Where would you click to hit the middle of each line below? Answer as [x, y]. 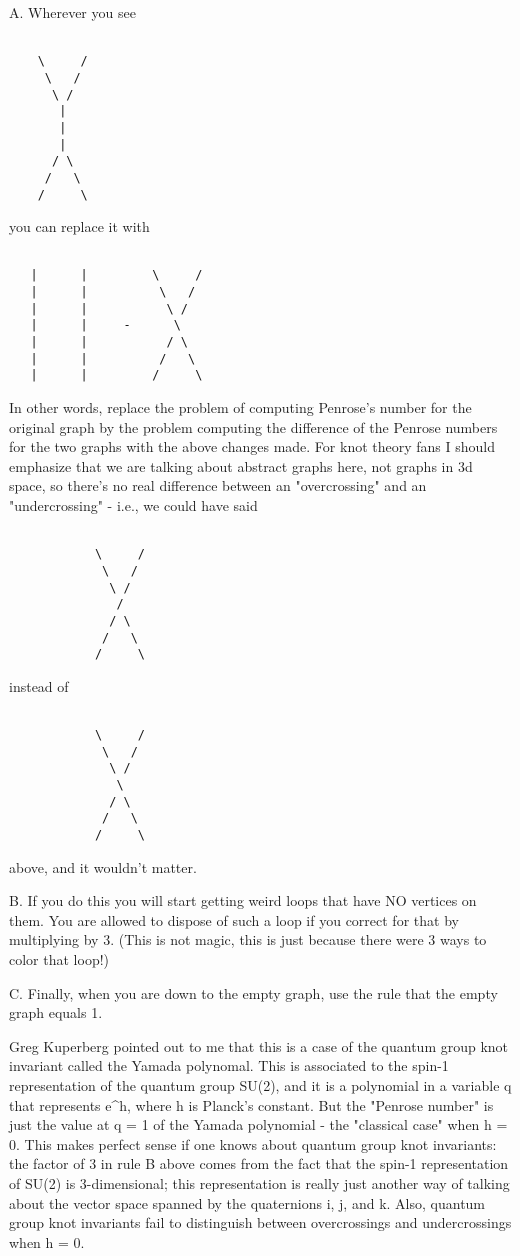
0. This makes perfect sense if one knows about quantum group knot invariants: [253, 1143]
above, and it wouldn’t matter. [103, 866]
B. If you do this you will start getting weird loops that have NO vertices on [243, 900]
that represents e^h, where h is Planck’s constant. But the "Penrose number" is [251, 1104]
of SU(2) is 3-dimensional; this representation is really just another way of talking [259, 1182]
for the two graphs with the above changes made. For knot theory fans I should [252, 446]
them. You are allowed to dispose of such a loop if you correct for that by [234, 919]
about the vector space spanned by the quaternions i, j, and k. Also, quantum [247, 1202]
